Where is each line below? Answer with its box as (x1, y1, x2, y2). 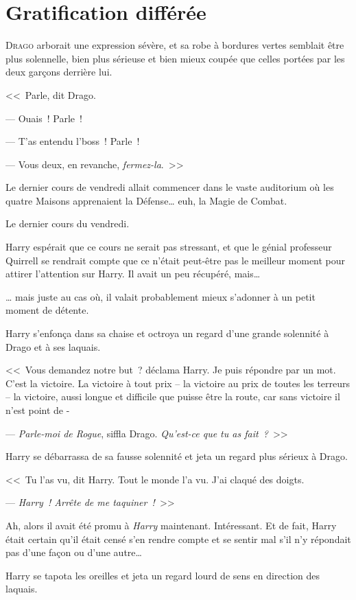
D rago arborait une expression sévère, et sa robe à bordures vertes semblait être (5, 38, 344, 52)
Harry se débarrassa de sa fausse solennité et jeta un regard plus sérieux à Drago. (5, 449, 348, 463)
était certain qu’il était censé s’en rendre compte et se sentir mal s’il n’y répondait (5, 531, 351, 546)
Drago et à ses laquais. (5, 339, 101, 354)
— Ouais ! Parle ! (5, 111, 82, 125)
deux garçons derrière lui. (5, 65, 112, 79)
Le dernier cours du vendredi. (5, 216, 130, 231)
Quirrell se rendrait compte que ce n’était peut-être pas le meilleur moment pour (5, 253, 346, 267)
